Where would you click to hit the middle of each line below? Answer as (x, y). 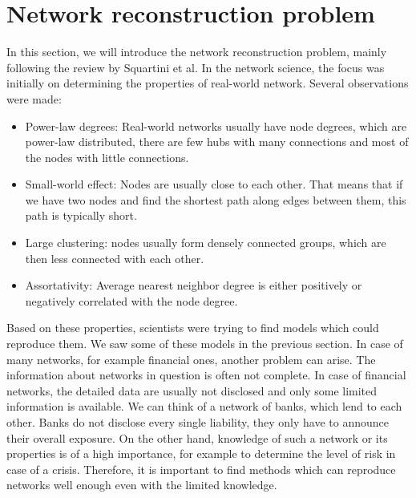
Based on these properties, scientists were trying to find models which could (193, 328)
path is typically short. (81, 215)
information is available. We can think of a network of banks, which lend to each (204, 406)
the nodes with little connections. (107, 157)
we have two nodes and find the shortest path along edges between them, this (216, 199)
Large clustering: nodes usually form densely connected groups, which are (206, 243)
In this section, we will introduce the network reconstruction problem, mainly (197, 52)
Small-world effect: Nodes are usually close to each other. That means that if (214, 184)
